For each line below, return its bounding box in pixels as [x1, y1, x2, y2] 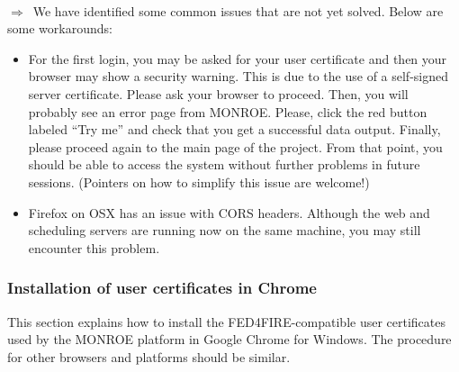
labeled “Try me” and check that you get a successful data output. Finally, [28, 120, 441, 139]
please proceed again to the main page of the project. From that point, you [28, 137, 443, 156]
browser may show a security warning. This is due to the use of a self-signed [28, 67, 449, 86]
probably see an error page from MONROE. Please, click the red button [28, 102, 427, 121]
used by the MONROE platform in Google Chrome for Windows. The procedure [7, 330, 452, 349]
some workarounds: [7, 19, 112, 38]
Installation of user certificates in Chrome [7, 277, 317, 299]
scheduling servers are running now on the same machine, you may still [28, 221, 421, 240]
